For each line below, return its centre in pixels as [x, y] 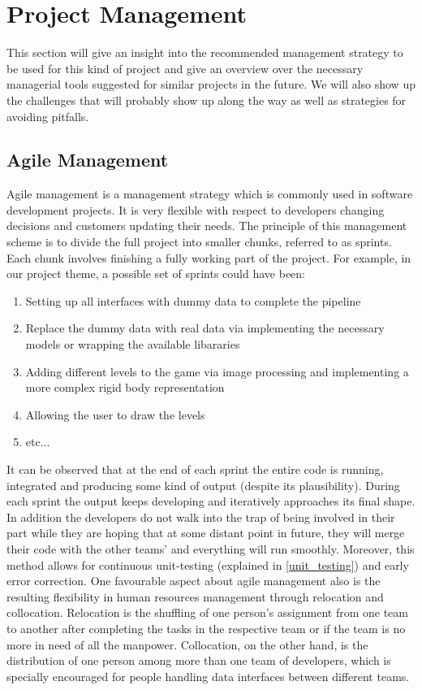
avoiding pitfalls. [48, 116]
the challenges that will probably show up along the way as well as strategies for [207, 100]
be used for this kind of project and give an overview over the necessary [185, 68]
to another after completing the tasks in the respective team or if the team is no [206, 628]
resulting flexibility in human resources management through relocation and [195, 596]
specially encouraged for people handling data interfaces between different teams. [208, 676]
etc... [38, 442]
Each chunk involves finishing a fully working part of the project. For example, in [209, 257]
